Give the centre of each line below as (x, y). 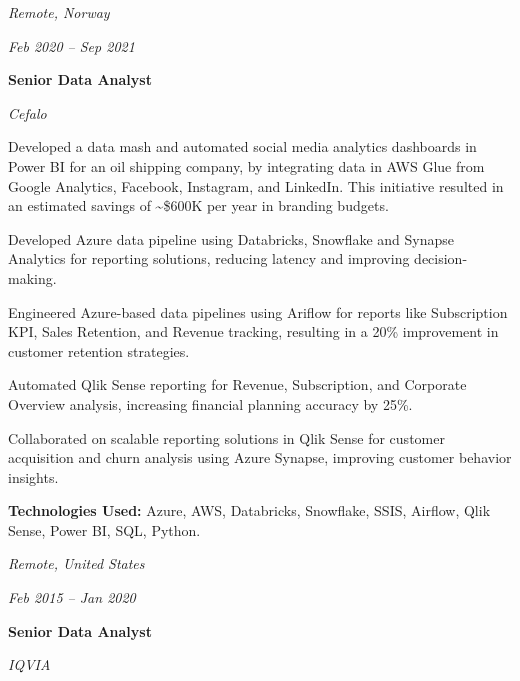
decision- (441, 258)
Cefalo (27, 112)
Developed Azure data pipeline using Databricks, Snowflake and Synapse (231, 238)
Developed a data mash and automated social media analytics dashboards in (242, 146)
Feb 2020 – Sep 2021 (71, 45)
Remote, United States (76, 563)
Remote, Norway (59, 12)
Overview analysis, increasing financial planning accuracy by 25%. (210, 403)
